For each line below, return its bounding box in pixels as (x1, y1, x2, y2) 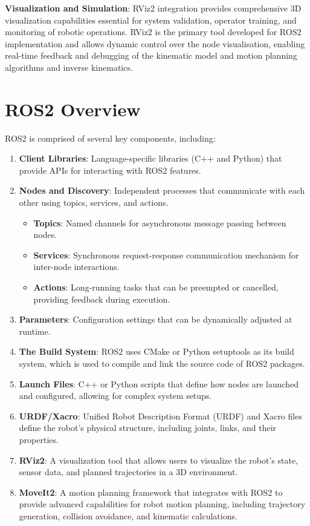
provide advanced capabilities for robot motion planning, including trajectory (19, 498, 306, 510)
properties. (19, 433, 59, 445)
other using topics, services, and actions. (19, 196, 169, 209)
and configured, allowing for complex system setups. (19, 389, 212, 402)
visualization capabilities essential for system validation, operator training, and (5, 13, 297, 26)
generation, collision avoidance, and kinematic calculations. (19, 509, 237, 522)
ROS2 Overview (5, 96, 141, 121)
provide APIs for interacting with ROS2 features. (19, 163, 201, 176)
